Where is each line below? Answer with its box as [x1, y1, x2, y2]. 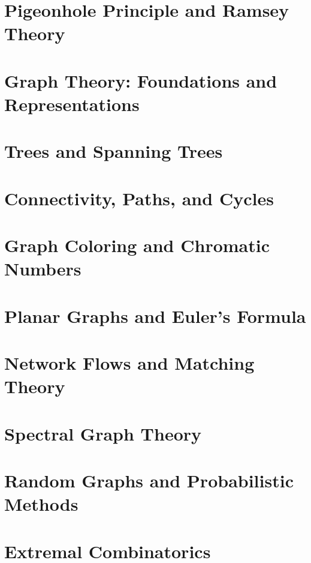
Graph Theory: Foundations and [4, 68, 277, 92]
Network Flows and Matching [4, 351, 255, 375]
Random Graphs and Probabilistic [4, 468, 294, 492]
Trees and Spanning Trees [4, 139, 223, 163]
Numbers [4, 256, 81, 281]
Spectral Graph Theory [4, 421, 202, 445]
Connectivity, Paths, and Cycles [4, 185, 274, 210]
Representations [4, 91, 140, 116]
